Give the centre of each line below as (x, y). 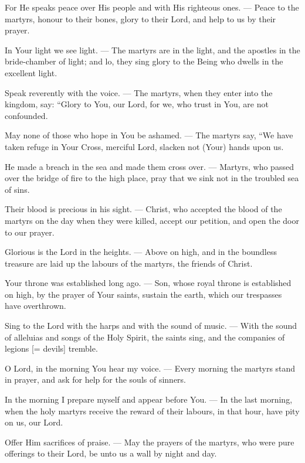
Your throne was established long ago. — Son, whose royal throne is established (148, 283)
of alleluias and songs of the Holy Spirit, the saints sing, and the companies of (145, 337)
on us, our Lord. (34, 422)
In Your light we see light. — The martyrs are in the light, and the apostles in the (152, 50)
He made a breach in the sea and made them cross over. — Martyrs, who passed (149, 166)
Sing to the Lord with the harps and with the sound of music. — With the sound (151, 326)
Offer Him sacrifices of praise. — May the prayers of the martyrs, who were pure (150, 442)
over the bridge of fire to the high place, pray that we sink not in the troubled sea (152, 178)
